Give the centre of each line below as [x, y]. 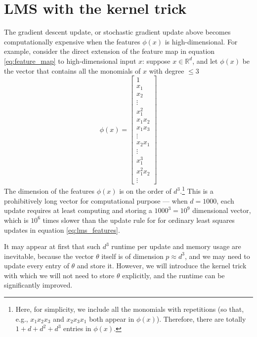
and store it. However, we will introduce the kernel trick [162, 266]
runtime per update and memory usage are [176, 246]
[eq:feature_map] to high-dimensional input [70, 61]
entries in [77, 328]
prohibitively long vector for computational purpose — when [96, 200]
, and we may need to [217, 256]
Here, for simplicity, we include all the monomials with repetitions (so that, [130, 309]
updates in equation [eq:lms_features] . [62, 230]
